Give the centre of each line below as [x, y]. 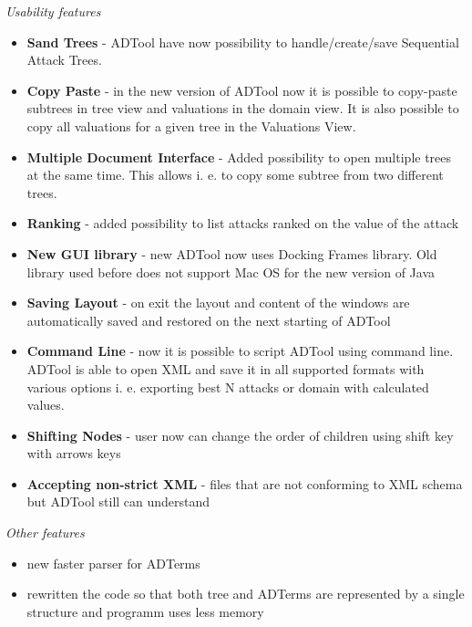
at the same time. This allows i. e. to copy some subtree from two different [235, 175]
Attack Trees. [64, 60]
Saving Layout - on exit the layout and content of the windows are [218, 303]
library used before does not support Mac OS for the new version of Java [231, 272]
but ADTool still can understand [118, 502]
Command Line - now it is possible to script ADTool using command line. [240, 351]
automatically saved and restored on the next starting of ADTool [209, 320]
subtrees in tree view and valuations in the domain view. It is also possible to [243, 108]
